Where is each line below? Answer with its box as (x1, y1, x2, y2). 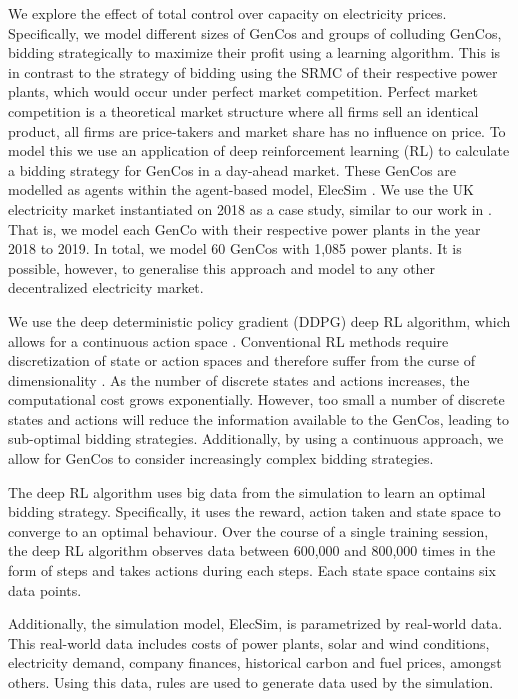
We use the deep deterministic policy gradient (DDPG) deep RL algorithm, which (8, 310, 511, 331)
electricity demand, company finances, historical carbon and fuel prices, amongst (8, 652, 502, 673)
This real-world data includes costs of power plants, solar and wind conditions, (8, 632, 490, 653)
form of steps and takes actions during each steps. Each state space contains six (8, 560, 496, 581)
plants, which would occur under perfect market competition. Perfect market (8, 81, 478, 102)
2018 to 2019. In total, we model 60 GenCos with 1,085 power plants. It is (8, 238, 462, 259)
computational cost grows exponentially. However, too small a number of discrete (8, 389, 505, 410)
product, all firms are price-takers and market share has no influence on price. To (8, 120, 506, 141)
